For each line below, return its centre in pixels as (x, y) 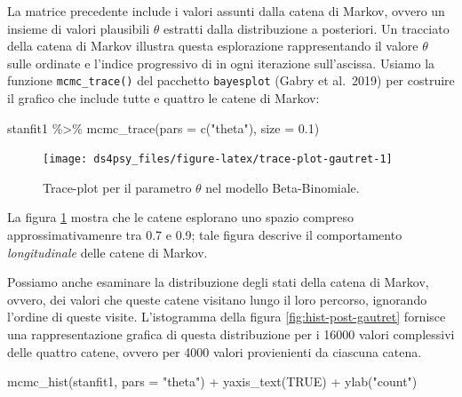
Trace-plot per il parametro (117, 187)
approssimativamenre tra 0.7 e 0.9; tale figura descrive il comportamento (205, 235)
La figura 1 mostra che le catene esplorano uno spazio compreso (180, 217)
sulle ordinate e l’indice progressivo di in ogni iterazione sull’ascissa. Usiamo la (221, 63)
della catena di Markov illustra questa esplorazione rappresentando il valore (213, 46)
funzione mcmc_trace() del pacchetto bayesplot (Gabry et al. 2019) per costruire (231, 80)
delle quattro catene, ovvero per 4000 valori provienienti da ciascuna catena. (215, 351)
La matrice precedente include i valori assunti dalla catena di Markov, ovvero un (226, 11)
